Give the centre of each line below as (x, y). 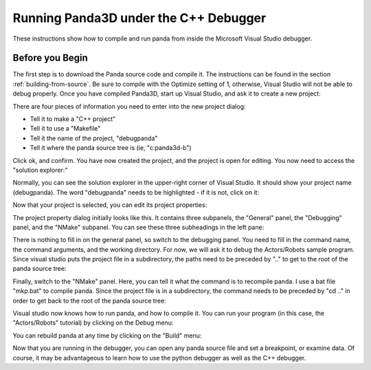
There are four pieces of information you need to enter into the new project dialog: (130, 106)
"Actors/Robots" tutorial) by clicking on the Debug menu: (93, 323)
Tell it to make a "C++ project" (73, 119)
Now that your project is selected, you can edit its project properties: (110, 205)
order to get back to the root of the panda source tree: (89, 301)
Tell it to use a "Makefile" (65, 129)
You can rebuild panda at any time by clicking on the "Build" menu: (107, 335)
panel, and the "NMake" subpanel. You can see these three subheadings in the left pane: (138, 227)
